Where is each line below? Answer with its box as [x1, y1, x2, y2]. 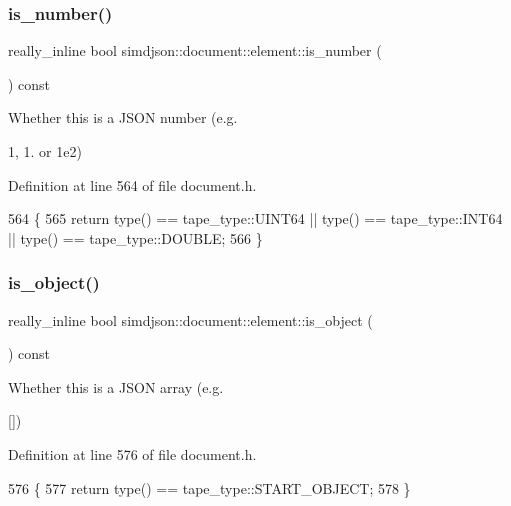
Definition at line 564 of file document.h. [8, 174, 257, 195]
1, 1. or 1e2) [8, 141, 82, 161]
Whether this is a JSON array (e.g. [8, 376, 224, 397]
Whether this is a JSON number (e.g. [8, 107, 238, 128]
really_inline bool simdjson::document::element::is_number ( [8, 40, 382, 61]
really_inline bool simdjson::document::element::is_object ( [8, 309, 373, 330]
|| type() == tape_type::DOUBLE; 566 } [8, 227, 263, 248]
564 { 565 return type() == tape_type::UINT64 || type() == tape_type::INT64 [8, 208, 503, 229]
